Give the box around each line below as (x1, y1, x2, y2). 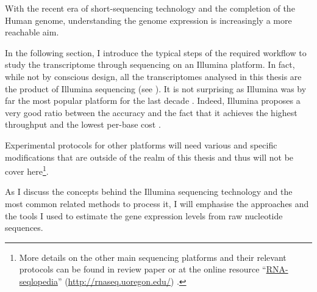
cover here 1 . (5, 163, 49, 177)
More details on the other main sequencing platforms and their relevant (19, 250, 287, 263)
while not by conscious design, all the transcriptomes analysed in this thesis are (5, 70, 302, 82)
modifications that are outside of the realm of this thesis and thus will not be (5, 150, 294, 163)
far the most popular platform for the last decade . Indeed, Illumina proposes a (5, 94, 301, 107)
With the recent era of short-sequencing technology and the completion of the (5, 2, 295, 14)
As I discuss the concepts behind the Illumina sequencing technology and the (5, 185, 293, 198)
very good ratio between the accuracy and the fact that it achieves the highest (5, 106, 297, 119)
